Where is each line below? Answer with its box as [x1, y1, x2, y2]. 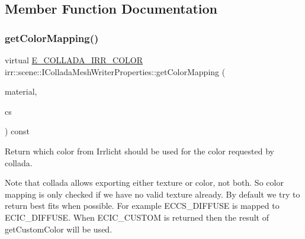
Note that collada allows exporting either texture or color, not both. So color [5, 176, 284, 189]
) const [5, 125, 30, 137]
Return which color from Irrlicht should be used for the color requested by [5, 144, 274, 157]
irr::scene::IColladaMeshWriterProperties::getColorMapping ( [5, 65, 226, 77]
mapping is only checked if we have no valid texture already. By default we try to [5, 188, 300, 200]
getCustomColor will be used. [5, 222, 113, 235]
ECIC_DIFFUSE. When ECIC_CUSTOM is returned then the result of [5, 211, 269, 223]
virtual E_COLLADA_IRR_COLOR [5, 54, 143, 66]
